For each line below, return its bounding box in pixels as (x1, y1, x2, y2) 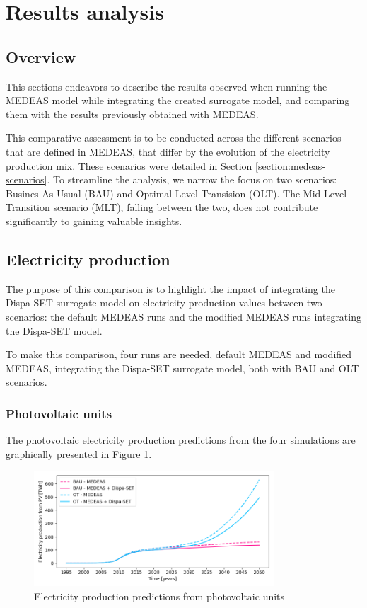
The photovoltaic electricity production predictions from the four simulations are (6, 432, 356, 447)
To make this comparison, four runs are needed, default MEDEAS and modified (6, 347, 352, 362)
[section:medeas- (255, 158, 325, 173)
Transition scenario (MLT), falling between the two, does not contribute (6, 200, 318, 214)
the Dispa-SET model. (6, 323, 103, 338)
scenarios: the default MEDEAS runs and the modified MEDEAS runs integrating (6, 309, 361, 323)
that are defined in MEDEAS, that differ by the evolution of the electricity (6, 144, 330, 159)
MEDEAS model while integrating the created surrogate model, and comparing (6, 93, 350, 108)
